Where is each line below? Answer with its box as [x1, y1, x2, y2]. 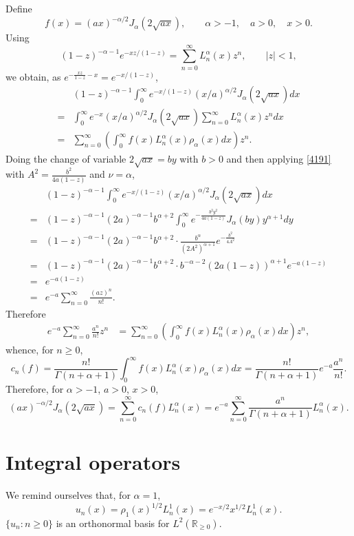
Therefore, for [5, 382, 64, 396]
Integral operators [5, 448, 181, 476]
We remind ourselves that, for [5, 487, 131, 502]
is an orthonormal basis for [56, 515, 170, 530]
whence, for [5, 342, 54, 357]
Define [5, 1, 32, 15]
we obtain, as [5, 69, 61, 83]
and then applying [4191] [226, 151, 331, 165]
